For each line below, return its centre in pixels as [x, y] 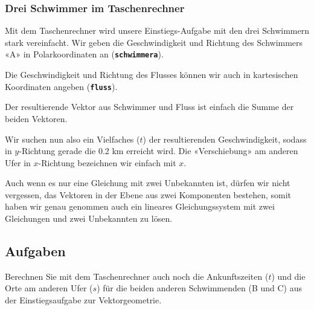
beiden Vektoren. [36, 118]
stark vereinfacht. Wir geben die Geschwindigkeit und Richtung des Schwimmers [154, 42]
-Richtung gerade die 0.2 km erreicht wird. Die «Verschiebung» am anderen [159, 151]
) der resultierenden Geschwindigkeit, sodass [225, 139]
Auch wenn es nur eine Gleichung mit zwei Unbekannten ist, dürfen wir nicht [148, 183]
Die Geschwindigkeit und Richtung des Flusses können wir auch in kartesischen [152, 75]
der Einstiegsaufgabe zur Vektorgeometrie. [83, 300]
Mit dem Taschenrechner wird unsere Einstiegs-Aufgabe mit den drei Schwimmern [157, 31]
